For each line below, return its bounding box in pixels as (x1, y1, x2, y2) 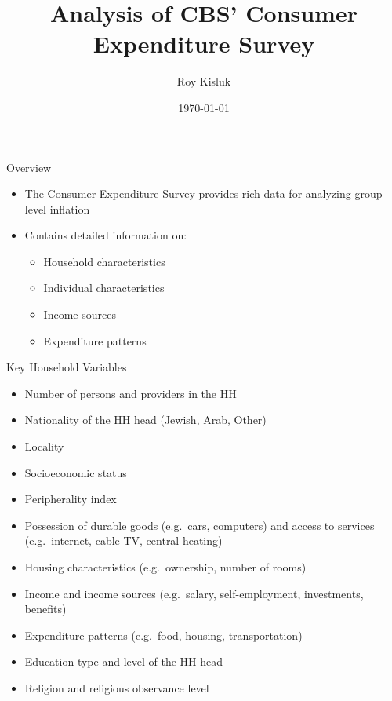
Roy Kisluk (176, 73, 231, 89)
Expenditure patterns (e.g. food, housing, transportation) (24, 626, 303, 643)
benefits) (24, 601, 67, 617)
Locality (24, 438, 64, 455)
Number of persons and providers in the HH (24, 385, 237, 401)
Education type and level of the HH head (24, 653, 223, 670)
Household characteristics (43, 253, 165, 269)
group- (354, 185, 387, 202)
